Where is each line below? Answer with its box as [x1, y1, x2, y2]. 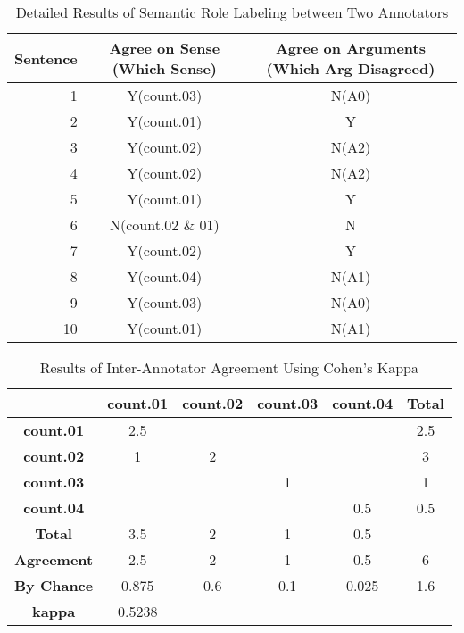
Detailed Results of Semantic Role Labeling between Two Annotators [15, 2, 449, 22]
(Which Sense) [112, 58, 217, 79]
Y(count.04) [127, 266, 203, 287]
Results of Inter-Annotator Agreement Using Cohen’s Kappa [39, 357, 419, 378]
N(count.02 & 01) [110, 214, 220, 235]
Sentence [14, 47, 78, 69]
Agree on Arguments [275, 37, 426, 58]
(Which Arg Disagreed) [266, 58, 435, 79]
